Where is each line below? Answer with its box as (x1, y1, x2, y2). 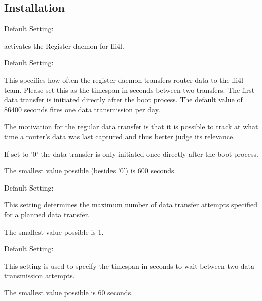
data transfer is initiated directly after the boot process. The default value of (4, 94, 243, 105)
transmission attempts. (4, 270, 75, 281)
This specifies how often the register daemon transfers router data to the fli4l (4, 74, 244, 85)
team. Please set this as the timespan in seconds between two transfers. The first (4, 84, 255, 95)
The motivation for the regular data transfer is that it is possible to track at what (4, 121, 258, 132)
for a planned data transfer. (4, 209, 90, 219)
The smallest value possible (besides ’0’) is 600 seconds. (4, 165, 176, 176)
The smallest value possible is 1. (4, 226, 104, 237)
